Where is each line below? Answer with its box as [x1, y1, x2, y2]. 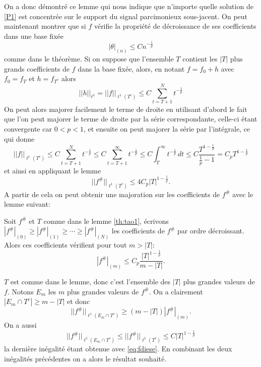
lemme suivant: [4, 199, 50, 209]
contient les [182, 53, 218, 64]
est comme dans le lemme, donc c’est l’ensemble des [10, 276, 171, 287]
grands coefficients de [4, 63, 70, 74]
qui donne [4, 133, 35, 144]
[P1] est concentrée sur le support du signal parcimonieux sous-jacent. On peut [4, 11, 248, 21]
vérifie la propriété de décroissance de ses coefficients [94, 21, 256, 31]
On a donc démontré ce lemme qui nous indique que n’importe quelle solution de [4, 1, 253, 11]
